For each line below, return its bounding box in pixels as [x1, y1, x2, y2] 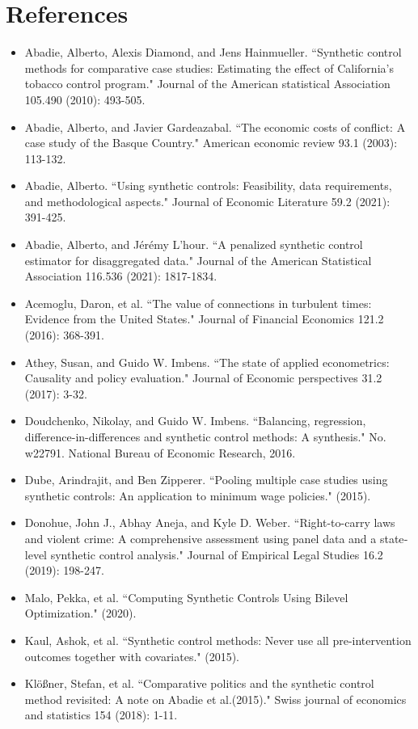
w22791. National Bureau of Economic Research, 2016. [24, 444, 296, 461]
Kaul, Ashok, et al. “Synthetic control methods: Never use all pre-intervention [24, 631, 412, 648]
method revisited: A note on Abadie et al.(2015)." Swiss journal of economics [24, 690, 407, 707]
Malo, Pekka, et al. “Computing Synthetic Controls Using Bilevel [24, 588, 348, 605]
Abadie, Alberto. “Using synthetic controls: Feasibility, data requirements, [24, 177, 392, 194]
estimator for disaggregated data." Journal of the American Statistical [24, 251, 372, 268]
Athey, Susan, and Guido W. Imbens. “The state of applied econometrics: [24, 353, 390, 370]
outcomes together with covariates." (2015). [24, 647, 240, 664]
